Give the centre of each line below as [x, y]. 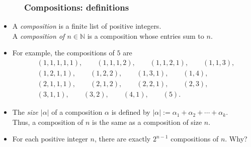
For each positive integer [50, 139]
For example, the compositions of [63, 53]
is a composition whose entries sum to [146, 35]
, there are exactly [122, 139]
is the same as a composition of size [147, 122]
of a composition [77, 112]
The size [25, 112]
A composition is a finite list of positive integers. [87, 26]
